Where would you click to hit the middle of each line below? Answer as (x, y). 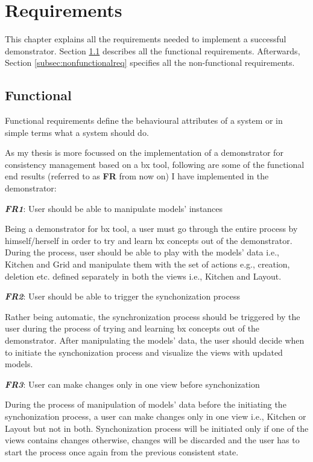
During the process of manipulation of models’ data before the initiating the (146, 404)
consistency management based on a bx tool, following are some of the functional (155, 164)
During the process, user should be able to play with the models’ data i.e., (142, 252)
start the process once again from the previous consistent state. (122, 451)
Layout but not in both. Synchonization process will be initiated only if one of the (157, 428)
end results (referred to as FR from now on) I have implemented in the (137, 176)
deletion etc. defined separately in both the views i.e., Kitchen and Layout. (143, 276)
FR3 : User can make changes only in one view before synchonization (132, 384)
